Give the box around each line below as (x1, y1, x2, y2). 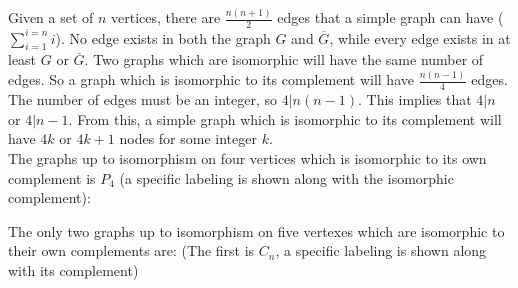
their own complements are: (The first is (8, 240, 255, 261)
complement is (8, 167, 96, 188)
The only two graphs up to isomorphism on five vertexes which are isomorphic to (8, 220, 505, 241)
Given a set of (8, 7, 94, 28)
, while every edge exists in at (329, 27, 511, 48)
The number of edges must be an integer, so (8, 89, 277, 110)
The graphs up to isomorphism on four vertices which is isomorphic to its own (8, 147, 487, 168)
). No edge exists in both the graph (55, 27, 271, 48)
